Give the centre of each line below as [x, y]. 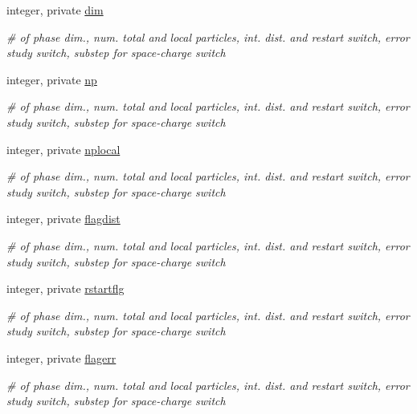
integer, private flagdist [63, 219]
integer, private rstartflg [65, 288]
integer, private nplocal [63, 149]
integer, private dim [55, 10]
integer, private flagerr [61, 357]
